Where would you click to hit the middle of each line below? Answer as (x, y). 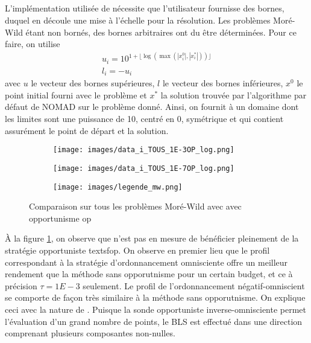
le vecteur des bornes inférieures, (223, 83)
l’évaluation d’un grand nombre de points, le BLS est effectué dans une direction (154, 321)
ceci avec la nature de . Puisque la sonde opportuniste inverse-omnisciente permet (156, 309)
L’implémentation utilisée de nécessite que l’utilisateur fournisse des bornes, (145, 8)
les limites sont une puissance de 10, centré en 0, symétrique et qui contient (144, 119)
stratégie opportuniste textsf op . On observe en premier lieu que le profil (137, 250)
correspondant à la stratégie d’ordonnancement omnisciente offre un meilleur (146, 262)
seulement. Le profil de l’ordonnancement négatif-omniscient (194, 285)
